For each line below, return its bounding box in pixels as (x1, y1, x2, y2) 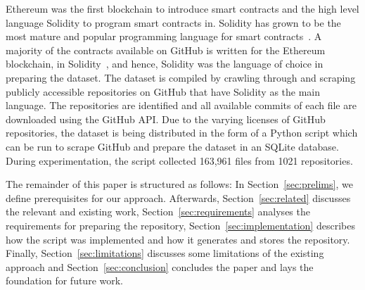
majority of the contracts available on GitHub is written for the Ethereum (6, 42, 326, 57)
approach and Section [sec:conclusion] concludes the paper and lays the (6, 259, 314, 274)
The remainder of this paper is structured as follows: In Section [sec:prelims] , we (6, 177, 353, 191)
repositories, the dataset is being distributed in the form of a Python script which (6, 125, 358, 140)
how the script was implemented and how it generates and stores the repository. (6, 232, 350, 246)
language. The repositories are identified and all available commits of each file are (6, 98, 357, 113)
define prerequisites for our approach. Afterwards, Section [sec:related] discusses (6, 190, 351, 205)
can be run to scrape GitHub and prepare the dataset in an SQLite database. (6, 139, 339, 153)
